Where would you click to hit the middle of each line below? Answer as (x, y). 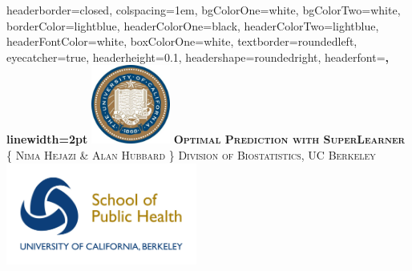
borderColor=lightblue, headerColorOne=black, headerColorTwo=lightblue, (193, 25)
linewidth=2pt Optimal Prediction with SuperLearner (206, 139)
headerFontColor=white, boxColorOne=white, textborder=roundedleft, (182, 41)
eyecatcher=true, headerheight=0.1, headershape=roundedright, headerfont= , (198, 57)
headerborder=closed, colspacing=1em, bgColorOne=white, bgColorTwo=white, (204, 10)
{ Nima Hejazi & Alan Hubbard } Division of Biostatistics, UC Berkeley (191, 154)
